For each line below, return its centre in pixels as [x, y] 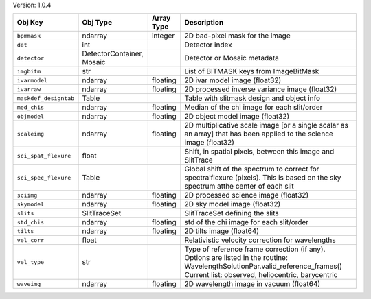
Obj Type [97, 23]
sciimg [27, 195]
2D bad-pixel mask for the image [238, 36]
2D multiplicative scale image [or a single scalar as [266, 125]
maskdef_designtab [46, 98]
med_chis [31, 107]
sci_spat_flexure [44, 155]
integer [163, 36]
